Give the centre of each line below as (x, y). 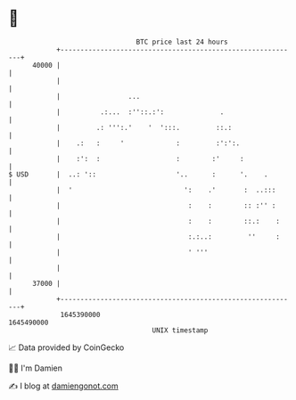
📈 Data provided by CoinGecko (66, 347)
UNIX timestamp (180, 330)
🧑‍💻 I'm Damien (36, 368)
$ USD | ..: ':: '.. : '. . (138, 174)
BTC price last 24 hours (182, 42)
